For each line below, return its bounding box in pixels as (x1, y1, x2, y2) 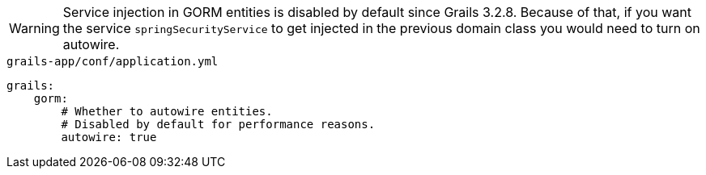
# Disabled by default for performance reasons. (61, 118, 376, 131)
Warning (9, 20, 60, 36)
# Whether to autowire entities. (61, 105, 273, 118)
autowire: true (61, 131, 157, 144)
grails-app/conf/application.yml (6, 55, 219, 68)
